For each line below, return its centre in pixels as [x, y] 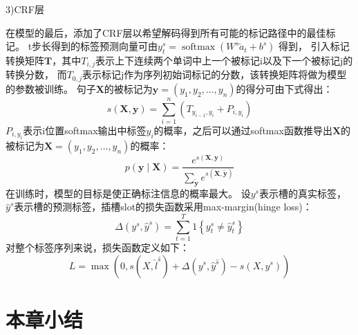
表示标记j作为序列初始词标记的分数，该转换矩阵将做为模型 [214, 74]
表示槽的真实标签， [302, 193]
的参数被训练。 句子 [51, 88]
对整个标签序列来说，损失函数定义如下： [97, 247]
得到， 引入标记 [314, 46]
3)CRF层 [25, 9]
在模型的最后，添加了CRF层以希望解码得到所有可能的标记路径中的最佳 [166, 32]
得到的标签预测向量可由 [105, 46]
